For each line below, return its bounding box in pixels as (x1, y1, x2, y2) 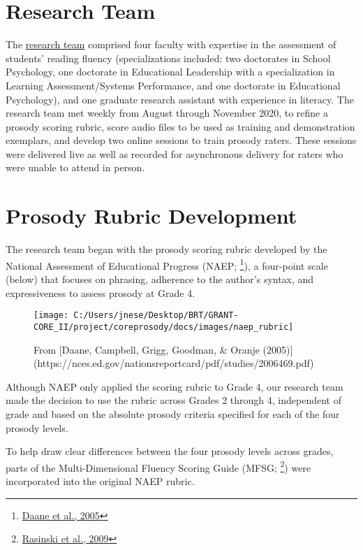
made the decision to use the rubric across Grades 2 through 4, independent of (6, 393, 341, 407)
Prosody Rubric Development (6, 201, 297, 230)
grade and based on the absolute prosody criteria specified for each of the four (6, 406, 340, 421)
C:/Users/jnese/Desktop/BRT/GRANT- (73, 310, 239, 321)
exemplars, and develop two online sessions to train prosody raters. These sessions (6, 133, 357, 147)
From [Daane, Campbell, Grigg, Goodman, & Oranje (34, 342, 260, 356)
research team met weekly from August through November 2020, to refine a (6, 106, 328, 120)
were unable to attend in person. (6, 160, 145, 175)
